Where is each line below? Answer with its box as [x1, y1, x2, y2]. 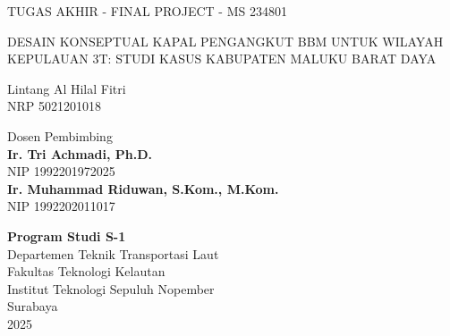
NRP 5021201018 [7, 97, 101, 115]
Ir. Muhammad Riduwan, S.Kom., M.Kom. [7, 179, 279, 197]
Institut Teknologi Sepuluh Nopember [7, 279, 215, 298]
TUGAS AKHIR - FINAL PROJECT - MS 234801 [7, 2, 287, 20]
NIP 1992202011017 [7, 197, 115, 215]
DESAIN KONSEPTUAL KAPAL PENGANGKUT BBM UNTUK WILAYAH [7, 31, 444, 50]
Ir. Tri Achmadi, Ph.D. [7, 144, 152, 163]
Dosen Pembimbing [7, 126, 113, 145]
